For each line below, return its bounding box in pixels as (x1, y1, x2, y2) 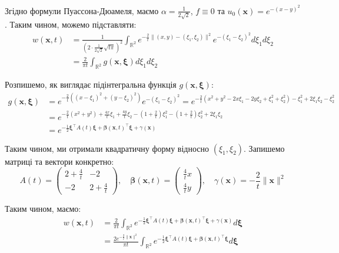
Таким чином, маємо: (5, 202, 81, 214)
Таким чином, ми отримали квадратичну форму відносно (5, 142, 210, 154)
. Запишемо (244, 142, 285, 154)
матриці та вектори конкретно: (5, 155, 114, 167)
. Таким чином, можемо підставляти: (5, 18, 137, 31)
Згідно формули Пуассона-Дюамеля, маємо (5, 4, 159, 16)
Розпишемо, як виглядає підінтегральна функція (5, 78, 177, 91)
